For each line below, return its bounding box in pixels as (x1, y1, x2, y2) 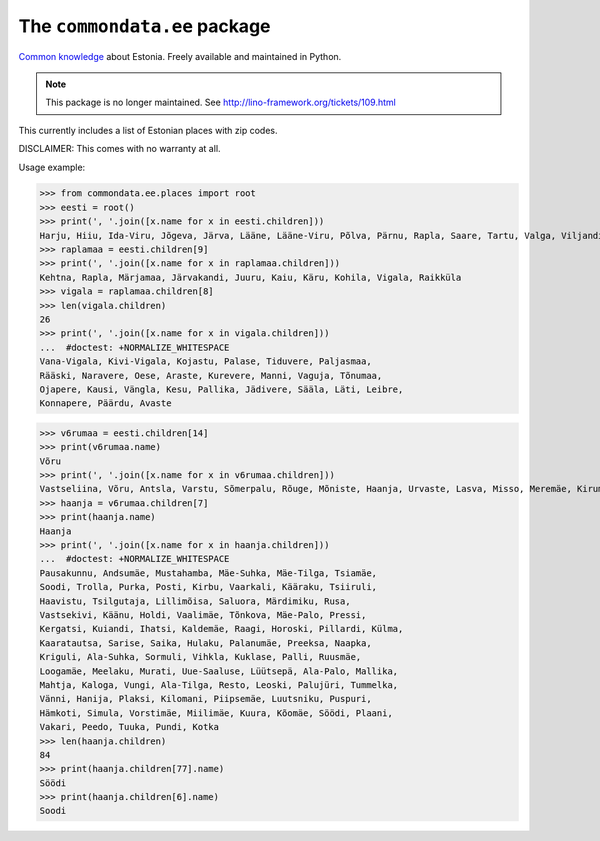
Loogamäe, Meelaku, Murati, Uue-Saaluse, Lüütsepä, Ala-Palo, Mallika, (39, 665, 399, 677)
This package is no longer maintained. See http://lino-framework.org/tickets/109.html (45, 96, 397, 109)
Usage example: (18, 161, 86, 173)
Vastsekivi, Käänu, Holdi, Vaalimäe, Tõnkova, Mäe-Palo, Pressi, (39, 610, 367, 620)
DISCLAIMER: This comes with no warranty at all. (18, 143, 221, 155)
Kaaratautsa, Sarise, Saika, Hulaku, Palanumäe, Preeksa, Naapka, (39, 637, 372, 649)
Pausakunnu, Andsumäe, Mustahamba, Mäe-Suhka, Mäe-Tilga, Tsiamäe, (39, 567, 378, 579)
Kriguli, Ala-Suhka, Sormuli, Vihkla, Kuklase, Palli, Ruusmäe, (39, 651, 362, 663)
